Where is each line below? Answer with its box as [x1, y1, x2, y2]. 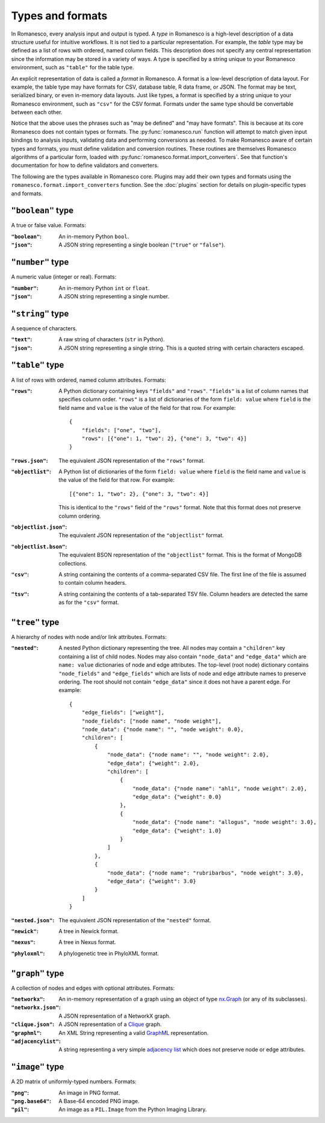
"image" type [11, 1062, 64, 1072]
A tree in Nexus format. [58, 939, 117, 946]
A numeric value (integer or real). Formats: [11, 273, 117, 280]
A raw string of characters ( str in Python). [58, 336, 165, 343]
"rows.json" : [11, 457, 48, 464]
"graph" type [11, 968, 64, 978]
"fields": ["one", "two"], [81, 427, 162, 433]
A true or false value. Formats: [11, 222, 87, 229]
